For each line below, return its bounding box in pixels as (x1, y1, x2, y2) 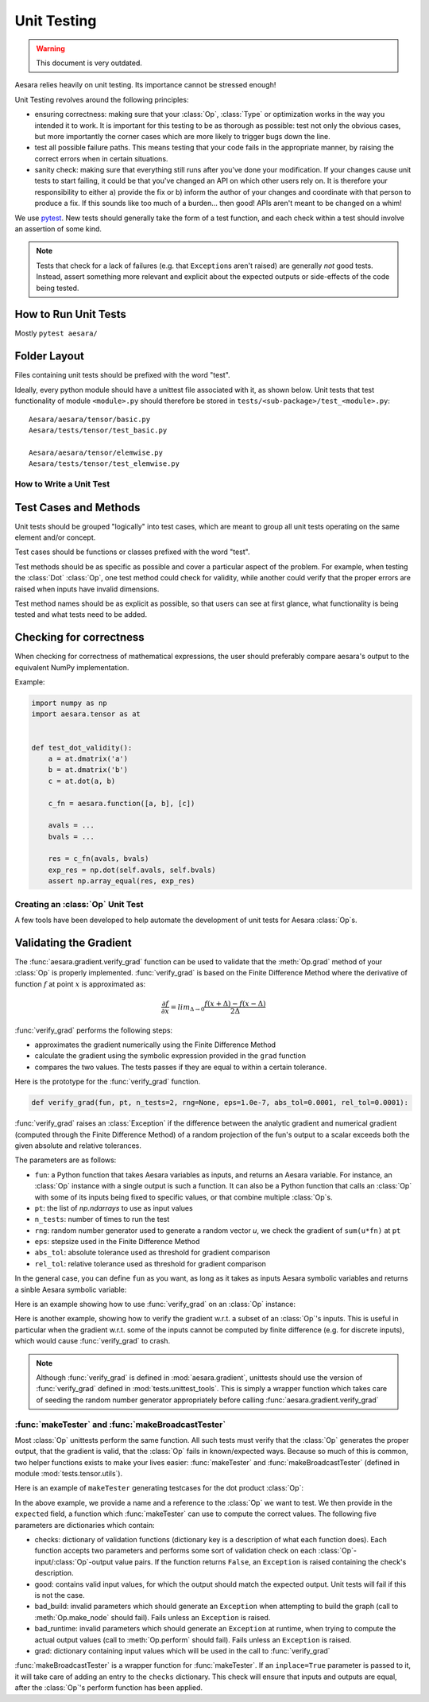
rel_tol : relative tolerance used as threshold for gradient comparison (34, 1258, 266, 1268)
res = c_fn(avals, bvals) (48, 855, 149, 863)
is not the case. (34, 1591, 85, 1599)
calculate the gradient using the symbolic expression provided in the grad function (34, 1051, 306, 1060)
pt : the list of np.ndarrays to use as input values (34, 1203, 194, 1212)
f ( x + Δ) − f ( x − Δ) (203, 998, 266, 1008)
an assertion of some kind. (14, 224, 102, 234)
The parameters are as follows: (14, 1155, 117, 1165)
